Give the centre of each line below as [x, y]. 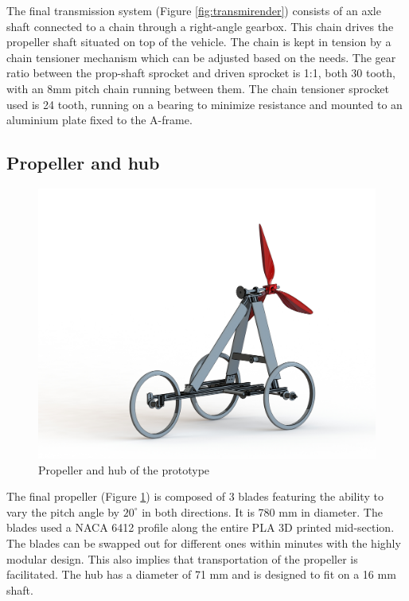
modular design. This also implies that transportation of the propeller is [182, 558]
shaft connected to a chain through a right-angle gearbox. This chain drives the [200, 26]
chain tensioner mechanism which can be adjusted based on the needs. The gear [201, 57]
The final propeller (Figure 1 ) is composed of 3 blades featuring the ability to [195, 496]
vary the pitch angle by [63, 511]
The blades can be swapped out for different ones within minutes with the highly [204, 543]
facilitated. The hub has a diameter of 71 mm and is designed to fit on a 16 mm [201, 574]
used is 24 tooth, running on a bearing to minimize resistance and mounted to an [204, 104]
